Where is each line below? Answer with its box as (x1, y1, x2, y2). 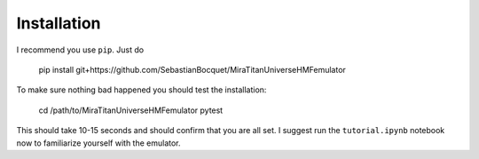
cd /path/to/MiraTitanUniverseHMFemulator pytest (38, 105, 224, 115)
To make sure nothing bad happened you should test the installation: (16, 84, 267, 95)
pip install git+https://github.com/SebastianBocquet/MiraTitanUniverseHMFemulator (38, 64, 346, 75)
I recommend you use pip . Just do (16, 44, 145, 55)
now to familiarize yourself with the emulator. (16, 138, 181, 148)
